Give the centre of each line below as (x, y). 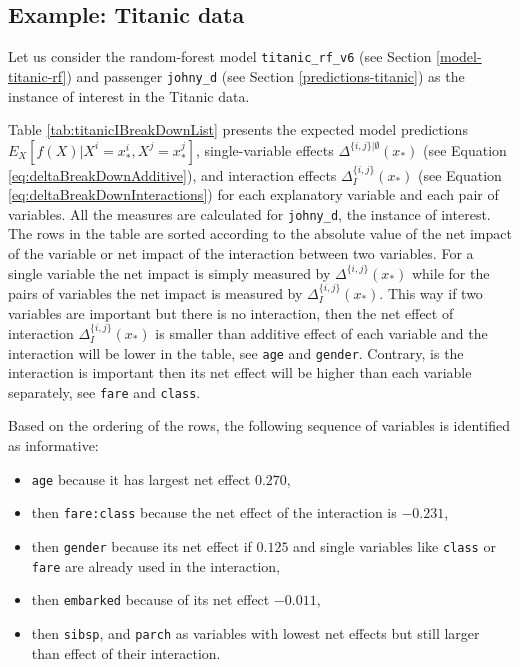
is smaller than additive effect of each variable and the (321, 332)
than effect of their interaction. (126, 652)
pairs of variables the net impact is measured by (155, 292)
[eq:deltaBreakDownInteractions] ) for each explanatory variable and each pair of (253, 194)
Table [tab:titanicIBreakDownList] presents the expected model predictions (238, 129)
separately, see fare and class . (104, 391)
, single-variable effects (264, 149)
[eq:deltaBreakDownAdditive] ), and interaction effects (172, 174)
